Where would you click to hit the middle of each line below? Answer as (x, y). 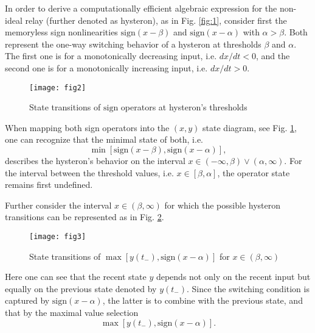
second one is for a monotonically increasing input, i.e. (106, 67)
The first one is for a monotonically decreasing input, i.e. (111, 56)
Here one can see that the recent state (76, 277)
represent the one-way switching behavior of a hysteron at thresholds (133, 44)
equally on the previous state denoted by (81, 288)
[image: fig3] (58, 236)
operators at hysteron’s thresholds (184, 107)
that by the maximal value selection (72, 312)
